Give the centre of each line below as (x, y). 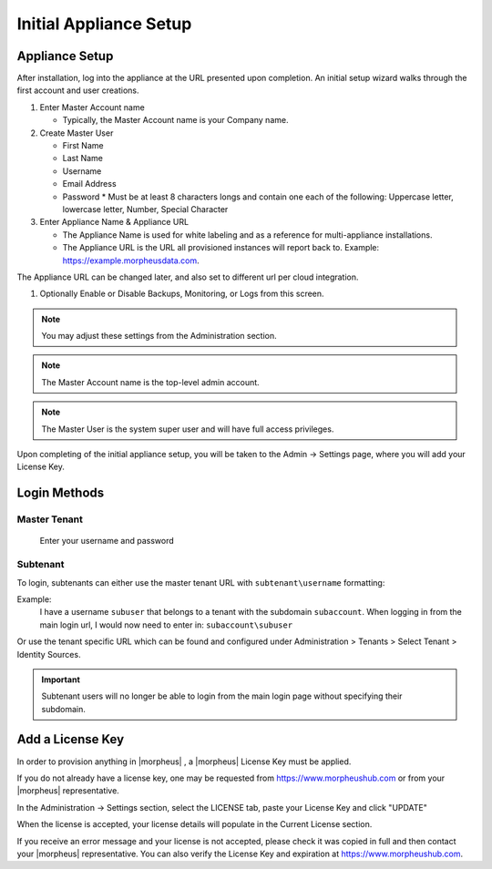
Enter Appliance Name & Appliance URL (114, 222)
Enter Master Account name (92, 107)
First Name (83, 146)
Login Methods (61, 493)
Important (61, 680)
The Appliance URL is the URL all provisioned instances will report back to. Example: (221, 248)
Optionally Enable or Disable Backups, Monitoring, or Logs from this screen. (182, 294)
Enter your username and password (107, 541)
